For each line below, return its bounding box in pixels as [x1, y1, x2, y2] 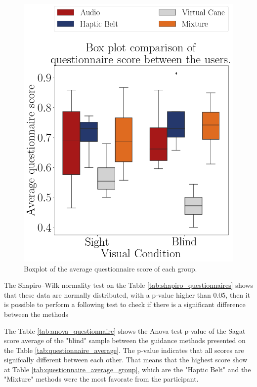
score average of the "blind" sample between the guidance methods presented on [4, 335, 246, 346]
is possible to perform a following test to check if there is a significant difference [4, 299, 246, 310]
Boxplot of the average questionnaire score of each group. [24, 263, 197, 273]
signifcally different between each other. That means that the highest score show [4, 354, 248, 365]
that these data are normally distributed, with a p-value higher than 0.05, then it [4, 289, 251, 300]
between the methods [4, 309, 68, 319]
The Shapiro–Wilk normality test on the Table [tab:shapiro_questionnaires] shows [4, 280, 253, 290]
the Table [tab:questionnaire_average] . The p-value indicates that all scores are [4, 345, 244, 355]
